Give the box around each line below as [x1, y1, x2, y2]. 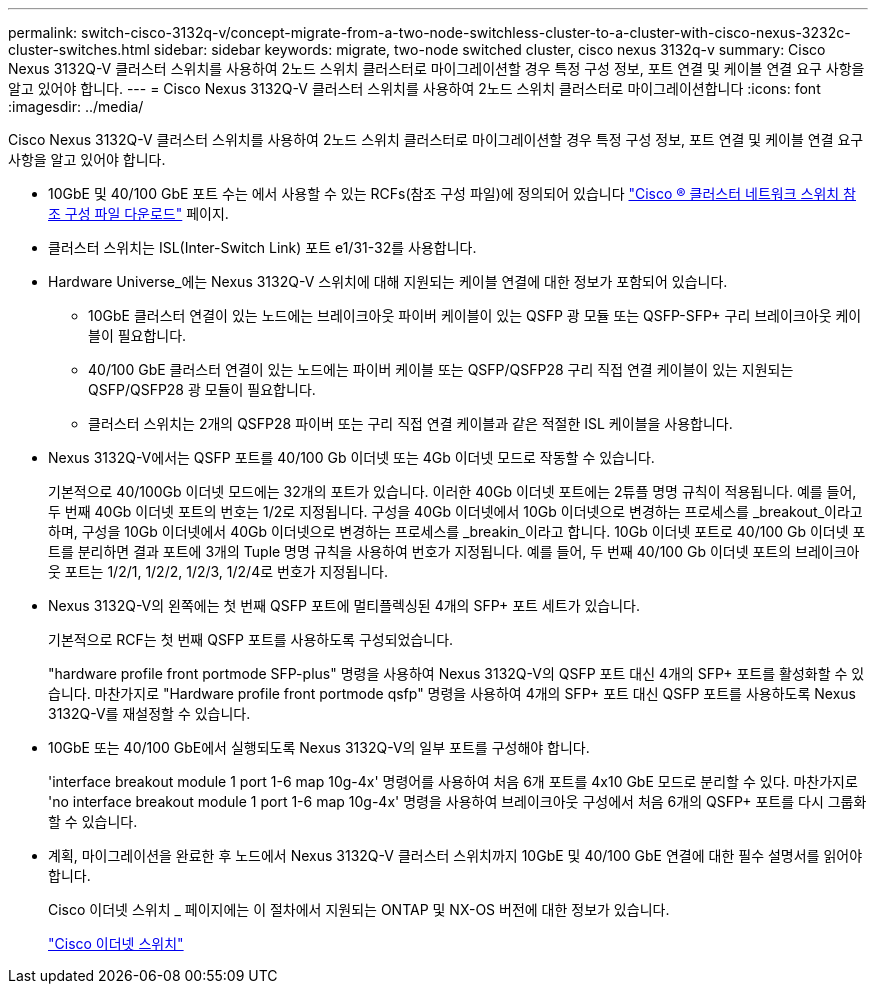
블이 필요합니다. [88, 327, 187, 344]
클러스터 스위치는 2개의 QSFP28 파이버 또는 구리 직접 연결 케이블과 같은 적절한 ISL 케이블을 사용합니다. [88, 415, 733, 432]
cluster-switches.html [8, 41, 150, 58]
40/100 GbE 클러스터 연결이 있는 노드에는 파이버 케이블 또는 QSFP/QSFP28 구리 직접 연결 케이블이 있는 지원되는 [88, 361, 794, 378]
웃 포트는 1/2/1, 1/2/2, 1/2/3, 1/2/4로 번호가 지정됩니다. [48, 563, 389, 580]
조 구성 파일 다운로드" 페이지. [48, 205, 229, 222]
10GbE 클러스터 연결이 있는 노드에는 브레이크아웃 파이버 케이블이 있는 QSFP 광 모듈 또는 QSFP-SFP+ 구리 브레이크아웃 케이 [88, 307, 862, 324]
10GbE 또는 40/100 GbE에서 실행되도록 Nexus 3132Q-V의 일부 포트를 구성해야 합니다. [48, 739, 590, 756]
